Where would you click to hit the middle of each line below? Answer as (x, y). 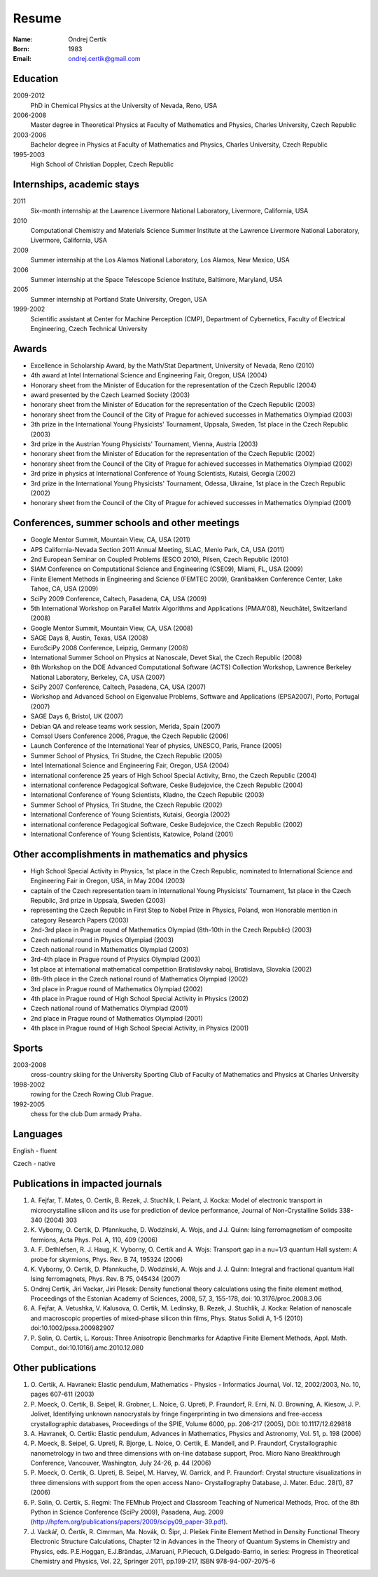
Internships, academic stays (76, 184)
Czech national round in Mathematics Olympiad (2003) (110, 949)
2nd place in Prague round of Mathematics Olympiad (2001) (117, 1018)
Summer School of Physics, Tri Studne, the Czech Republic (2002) (127, 805)
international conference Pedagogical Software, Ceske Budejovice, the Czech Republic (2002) (167, 824)
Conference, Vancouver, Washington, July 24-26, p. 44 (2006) (121, 1463)
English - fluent (35, 1150)
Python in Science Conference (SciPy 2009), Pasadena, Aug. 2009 (127, 1512)
